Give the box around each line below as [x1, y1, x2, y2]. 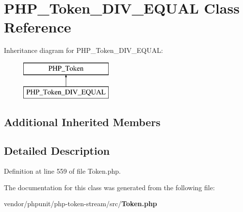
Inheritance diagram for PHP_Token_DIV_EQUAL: [4, 45, 163, 55]
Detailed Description [4, 143, 110, 158]
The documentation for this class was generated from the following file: [4, 182, 215, 192]
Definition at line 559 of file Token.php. [4, 166, 121, 176]
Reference [4, 17, 71, 37]
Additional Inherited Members [4, 114, 161, 130]
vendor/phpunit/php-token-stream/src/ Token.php [4, 198, 157, 209]
